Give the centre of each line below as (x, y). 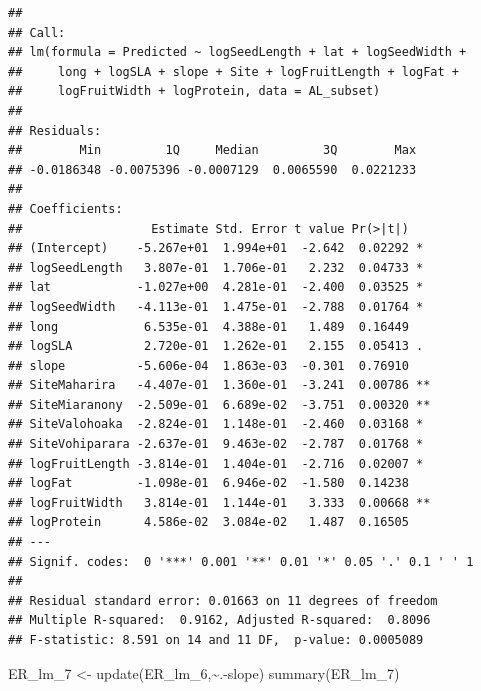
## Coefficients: (65, 208)
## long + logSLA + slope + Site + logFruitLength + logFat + (234, 71)
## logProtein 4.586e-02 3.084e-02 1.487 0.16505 (208, 522)
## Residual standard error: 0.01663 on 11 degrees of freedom (223, 600)
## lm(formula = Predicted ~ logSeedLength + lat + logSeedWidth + (237, 52)
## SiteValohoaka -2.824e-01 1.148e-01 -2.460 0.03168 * (216, 424)
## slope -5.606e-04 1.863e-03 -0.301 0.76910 (208, 365)
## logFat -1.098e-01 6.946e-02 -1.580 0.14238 (208, 483)
